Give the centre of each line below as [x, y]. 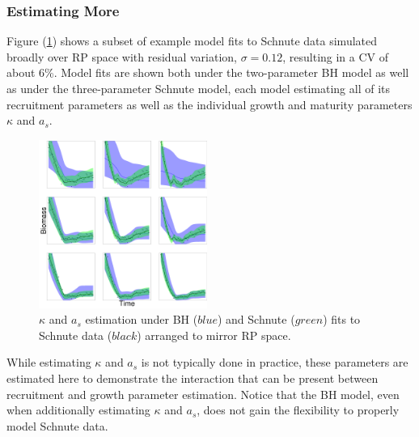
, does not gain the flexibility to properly [298, 410]
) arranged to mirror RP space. [214, 335]
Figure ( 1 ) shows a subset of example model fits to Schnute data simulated [192, 41]
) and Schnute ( [256, 319]
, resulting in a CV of [336, 56]
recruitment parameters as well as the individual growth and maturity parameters [209, 104]
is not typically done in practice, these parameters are [275, 362]
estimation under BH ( [142, 319]
